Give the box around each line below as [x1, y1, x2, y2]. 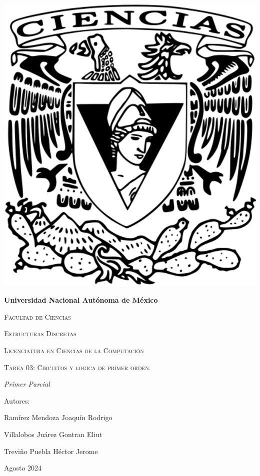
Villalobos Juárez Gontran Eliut [4, 429, 102, 439]
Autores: [4, 395, 30, 406]
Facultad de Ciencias [4, 311, 71, 322]
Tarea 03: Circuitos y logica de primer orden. [4, 362, 151, 372]
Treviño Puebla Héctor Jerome [4, 446, 98, 456]
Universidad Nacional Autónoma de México [4, 295, 158, 305]
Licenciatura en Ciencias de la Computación [4, 345, 144, 356]
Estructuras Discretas [4, 328, 76, 339]
